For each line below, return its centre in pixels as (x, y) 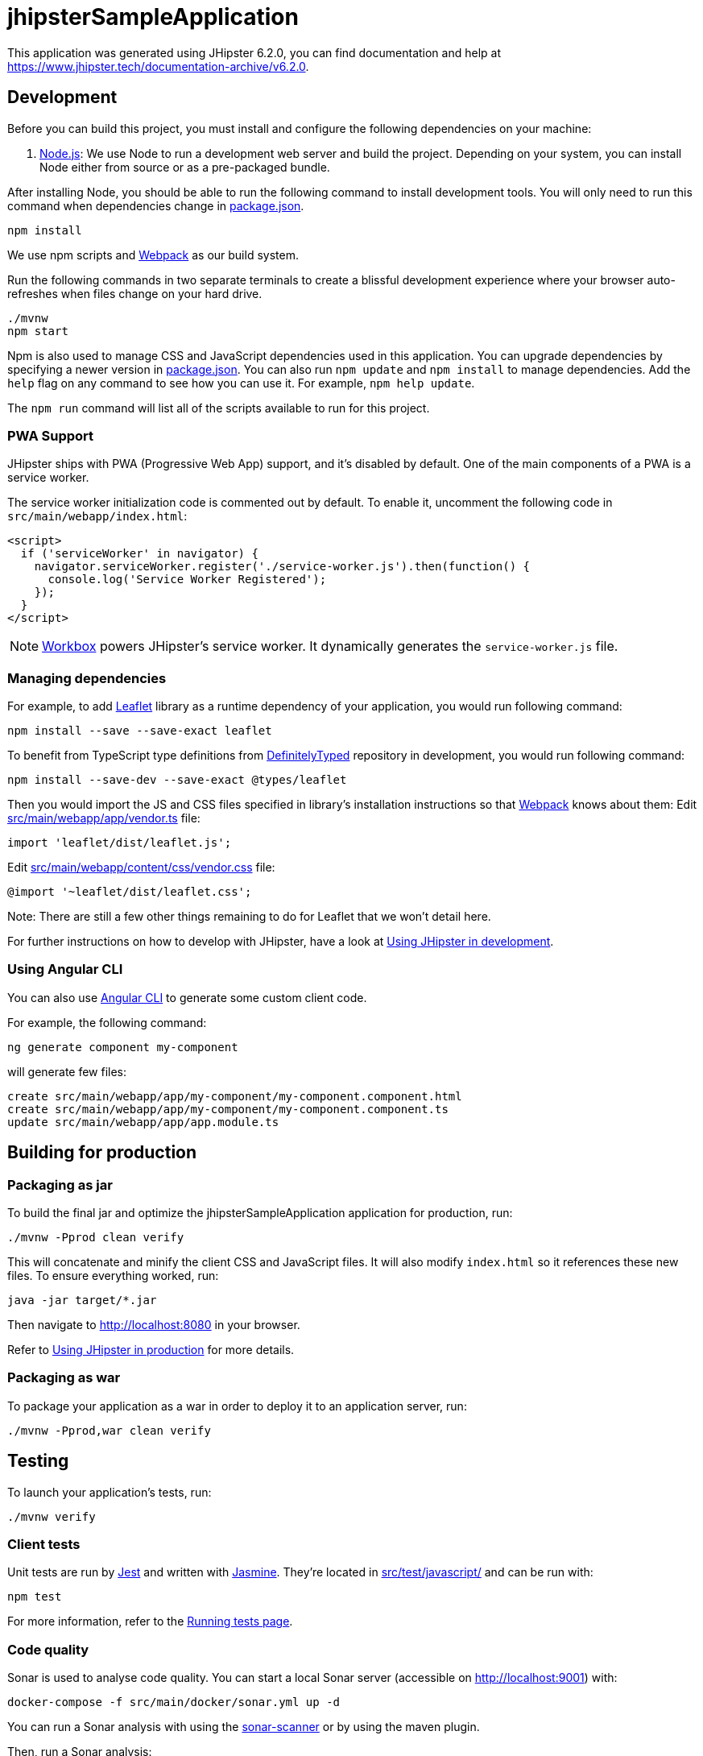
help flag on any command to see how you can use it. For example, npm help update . (241, 383)
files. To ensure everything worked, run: (113, 1276)
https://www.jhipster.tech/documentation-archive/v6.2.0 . (158, 66)
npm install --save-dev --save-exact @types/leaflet (177, 780)
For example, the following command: (107, 1022)
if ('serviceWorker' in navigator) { (139, 554)
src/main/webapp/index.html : (97, 516)
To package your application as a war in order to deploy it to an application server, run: (237, 1406)
